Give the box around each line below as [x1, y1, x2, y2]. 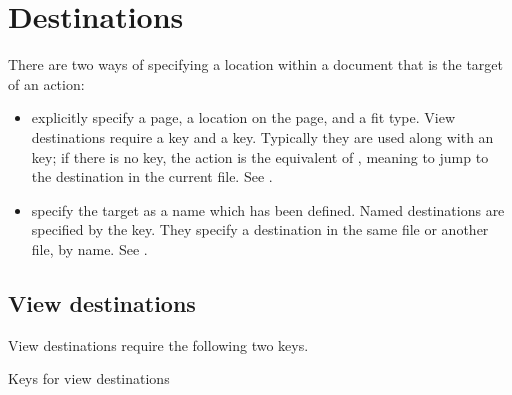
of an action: [8, 73, 85, 94]
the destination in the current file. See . [31, 166, 273, 187]
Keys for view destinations [8, 368, 170, 389]
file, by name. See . [31, 238, 148, 259]
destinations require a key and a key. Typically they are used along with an [31, 126, 494, 147]
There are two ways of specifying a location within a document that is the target [8, 54, 503, 75]
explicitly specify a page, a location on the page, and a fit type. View [31, 107, 455, 128]
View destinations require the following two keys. [8, 334, 309, 355]
